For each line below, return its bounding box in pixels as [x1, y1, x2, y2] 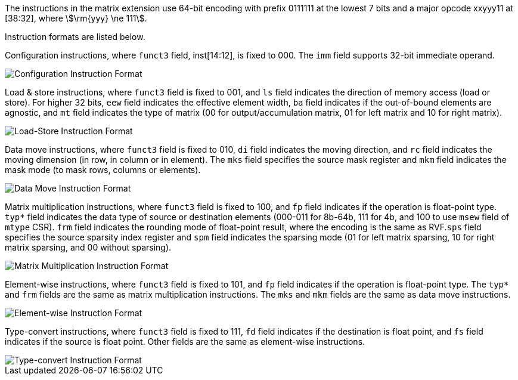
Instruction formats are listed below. [5, 32, 145, 42]
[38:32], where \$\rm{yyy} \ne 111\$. [5, 13, 147, 23]
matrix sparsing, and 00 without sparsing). [5, 242, 172, 252]
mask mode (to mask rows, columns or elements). [5, 165, 201, 175]
